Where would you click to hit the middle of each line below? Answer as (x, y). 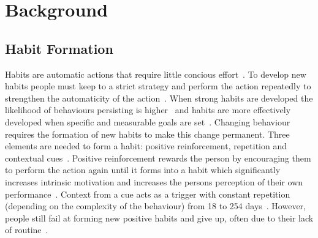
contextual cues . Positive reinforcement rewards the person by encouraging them (158, 158)
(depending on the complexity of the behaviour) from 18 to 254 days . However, (155, 206)
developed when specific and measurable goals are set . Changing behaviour (148, 121)
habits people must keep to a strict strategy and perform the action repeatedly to (158, 86)
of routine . (27, 230)
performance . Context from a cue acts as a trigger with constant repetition (148, 194)
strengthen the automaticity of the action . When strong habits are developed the (159, 98)
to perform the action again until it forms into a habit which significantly (143, 170)
